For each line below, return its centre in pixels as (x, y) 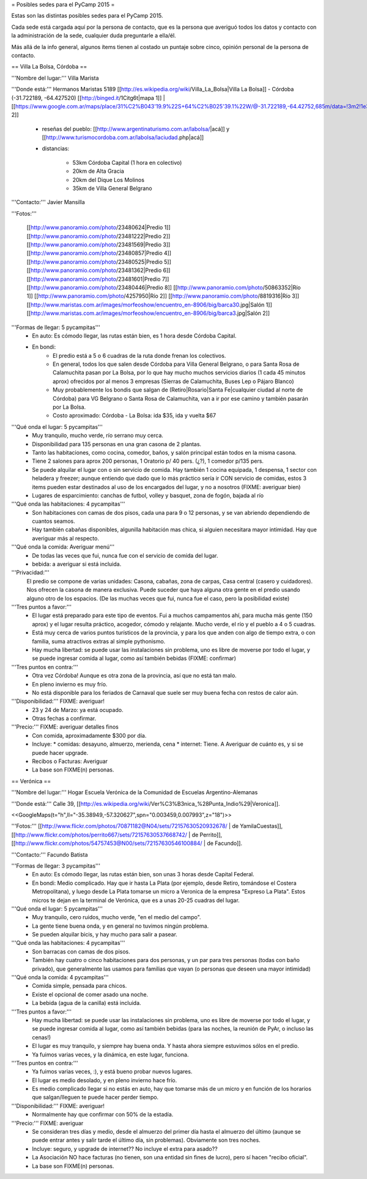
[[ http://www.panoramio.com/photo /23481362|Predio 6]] (98, 270)
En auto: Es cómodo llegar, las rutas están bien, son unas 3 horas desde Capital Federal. (143, 874)
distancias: (56, 149)
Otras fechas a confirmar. (64, 718)
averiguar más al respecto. (65, 538)
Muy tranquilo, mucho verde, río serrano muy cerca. (98, 436)
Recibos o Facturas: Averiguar (70, 761)
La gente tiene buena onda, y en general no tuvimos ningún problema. (120, 926)
